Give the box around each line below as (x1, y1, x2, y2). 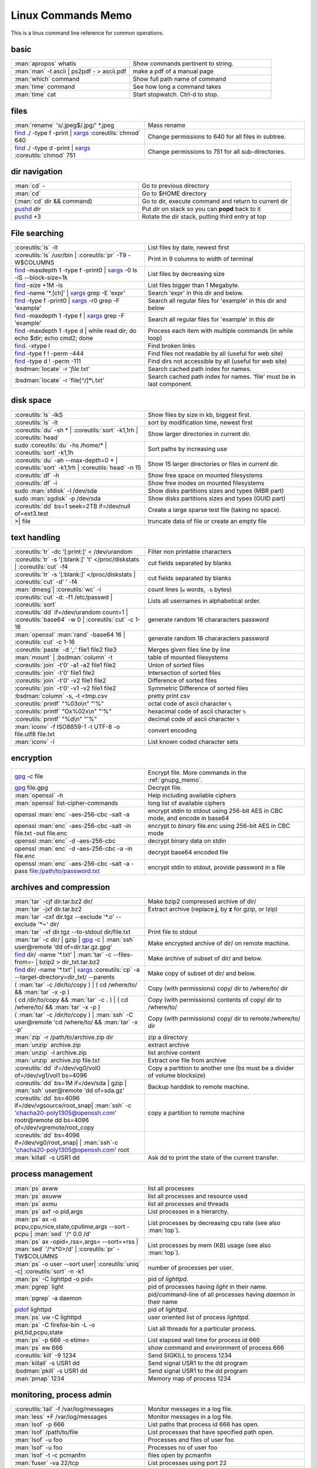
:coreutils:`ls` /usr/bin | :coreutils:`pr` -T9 (14, 251, 127, 259)
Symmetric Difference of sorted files (147, 684, 249, 692)
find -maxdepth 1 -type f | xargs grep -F (14, 312, 125, 319)
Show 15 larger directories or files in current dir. (147, 460, 279, 468)
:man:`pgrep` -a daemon (14, 1294, 82, 1302)
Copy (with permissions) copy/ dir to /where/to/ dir (147, 984, 288, 992)
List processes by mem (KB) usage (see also (147, 1241, 271, 1249)
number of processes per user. (147, 1263, 234, 1271)
